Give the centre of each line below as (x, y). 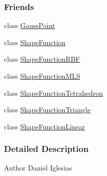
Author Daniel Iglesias (38, 167)
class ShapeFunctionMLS (42, 76)
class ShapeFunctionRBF (42, 59)
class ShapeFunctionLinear (45, 126)
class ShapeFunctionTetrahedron (53, 93)
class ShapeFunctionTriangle (47, 110)
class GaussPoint (30, 25)
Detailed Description (46, 149)
